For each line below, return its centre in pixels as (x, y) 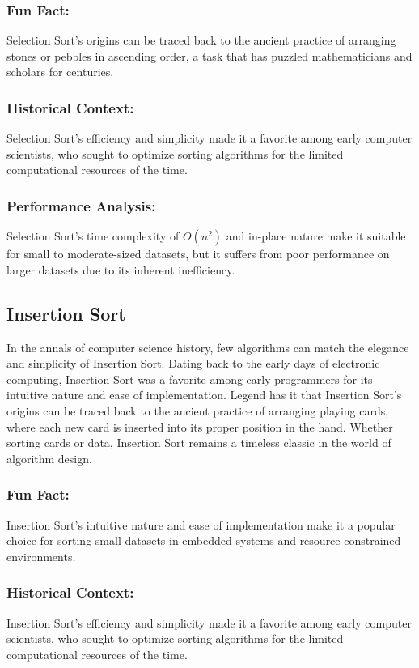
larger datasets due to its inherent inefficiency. (121, 269)
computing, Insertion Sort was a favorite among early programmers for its (190, 379)
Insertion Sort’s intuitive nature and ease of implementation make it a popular (201, 524)
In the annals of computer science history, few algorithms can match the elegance (208, 347)
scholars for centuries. (60, 72)
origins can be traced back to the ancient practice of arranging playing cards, (198, 410)
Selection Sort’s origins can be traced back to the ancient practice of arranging (201, 40)
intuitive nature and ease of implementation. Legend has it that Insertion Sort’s (204, 395)
